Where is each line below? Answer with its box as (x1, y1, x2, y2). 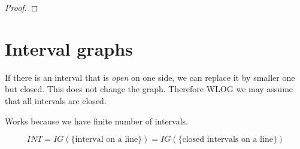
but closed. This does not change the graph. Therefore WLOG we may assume (5, 83, 293, 95)
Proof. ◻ (5, 1, 38, 13)
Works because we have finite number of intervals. (5, 114, 188, 127)
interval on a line (75, 135, 138, 144)
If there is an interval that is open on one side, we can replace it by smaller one (5, 71, 295, 83)
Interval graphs (5, 36, 133, 60)
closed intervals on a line (182, 135, 273, 144)
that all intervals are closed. (5, 94, 107, 107)
